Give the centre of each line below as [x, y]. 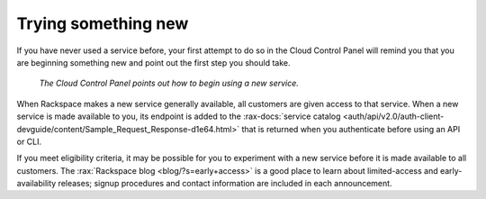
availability [36, 184]
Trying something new [103, 23]
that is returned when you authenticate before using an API [351, 129]
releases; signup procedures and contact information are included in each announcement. [225, 184]
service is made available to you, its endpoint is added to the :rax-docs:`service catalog [179, 116]
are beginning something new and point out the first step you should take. [153, 62]
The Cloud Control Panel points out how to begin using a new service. [169, 83]
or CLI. [29, 141]
